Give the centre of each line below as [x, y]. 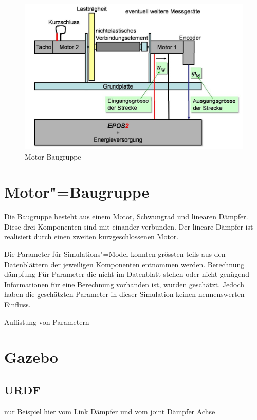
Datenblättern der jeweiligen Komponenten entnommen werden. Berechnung [124, 264]
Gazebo [31, 357]
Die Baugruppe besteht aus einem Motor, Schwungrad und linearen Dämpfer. [126, 216]
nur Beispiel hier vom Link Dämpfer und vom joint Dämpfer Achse [110, 411]
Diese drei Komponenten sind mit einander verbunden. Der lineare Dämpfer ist [129, 226]
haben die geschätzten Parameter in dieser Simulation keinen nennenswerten [124, 294]
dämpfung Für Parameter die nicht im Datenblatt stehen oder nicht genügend [127, 274]
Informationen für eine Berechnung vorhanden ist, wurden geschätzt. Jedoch [124, 284]
